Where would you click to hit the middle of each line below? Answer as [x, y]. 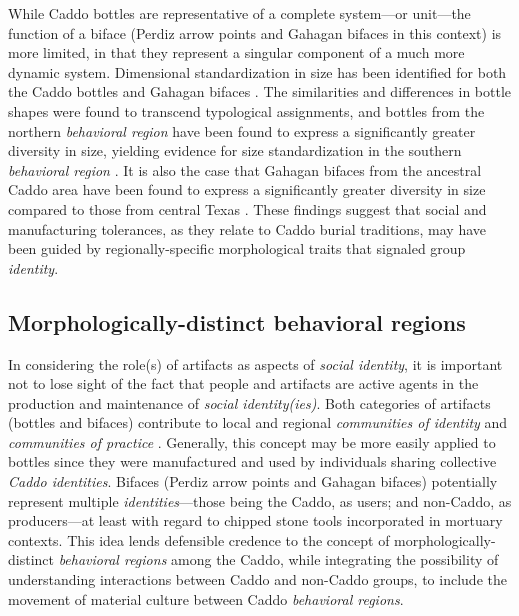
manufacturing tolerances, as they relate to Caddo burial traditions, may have [247, 228]
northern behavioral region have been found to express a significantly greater [242, 130]
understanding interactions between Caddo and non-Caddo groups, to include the [257, 579]
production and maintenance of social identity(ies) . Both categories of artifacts [249, 402]
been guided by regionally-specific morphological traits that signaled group [237, 248]
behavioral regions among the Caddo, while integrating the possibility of [278, 559]
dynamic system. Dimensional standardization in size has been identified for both [257, 71]
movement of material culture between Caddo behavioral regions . [206, 598]
